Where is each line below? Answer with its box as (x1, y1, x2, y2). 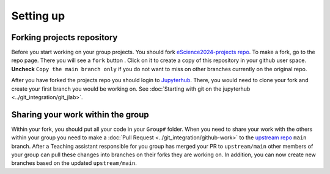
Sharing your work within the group (11, 110, 149, 120)
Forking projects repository (11, 32, 118, 43)
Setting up (11, 9, 65, 23)
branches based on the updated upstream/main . (11, 159, 137, 167)
